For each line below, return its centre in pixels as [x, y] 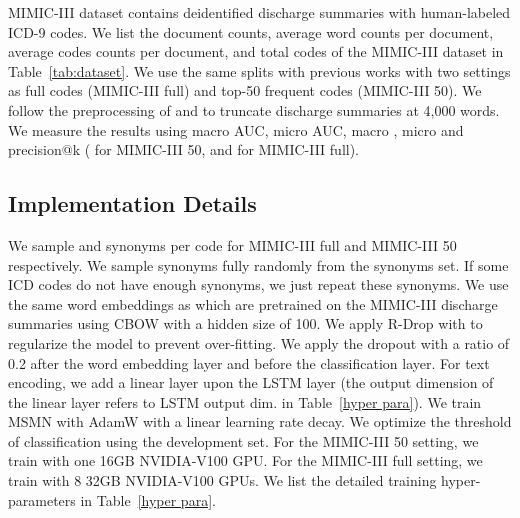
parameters [42, 499]
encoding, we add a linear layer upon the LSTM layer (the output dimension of [251, 382]
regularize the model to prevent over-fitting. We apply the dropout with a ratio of [259, 342]
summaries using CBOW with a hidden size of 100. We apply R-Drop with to [245, 323]
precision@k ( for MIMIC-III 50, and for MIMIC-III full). [184, 149]
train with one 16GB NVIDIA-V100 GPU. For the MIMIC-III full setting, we [245, 460]
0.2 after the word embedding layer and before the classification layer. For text [249, 362]
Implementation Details [132, 203]
